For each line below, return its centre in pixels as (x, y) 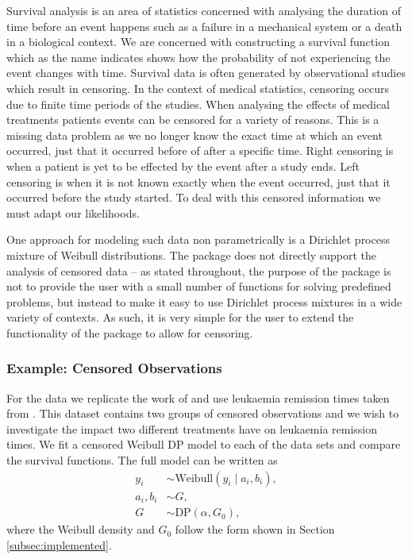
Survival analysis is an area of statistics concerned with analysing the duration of (204, 10)
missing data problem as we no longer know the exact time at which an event (194, 135)
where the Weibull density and (81, 529)
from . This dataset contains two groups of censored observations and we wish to (203, 413)
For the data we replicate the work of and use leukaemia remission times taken (198, 397)
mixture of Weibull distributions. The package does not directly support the (192, 254)
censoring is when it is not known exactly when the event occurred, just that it (198, 181)
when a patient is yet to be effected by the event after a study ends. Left (183, 166)
